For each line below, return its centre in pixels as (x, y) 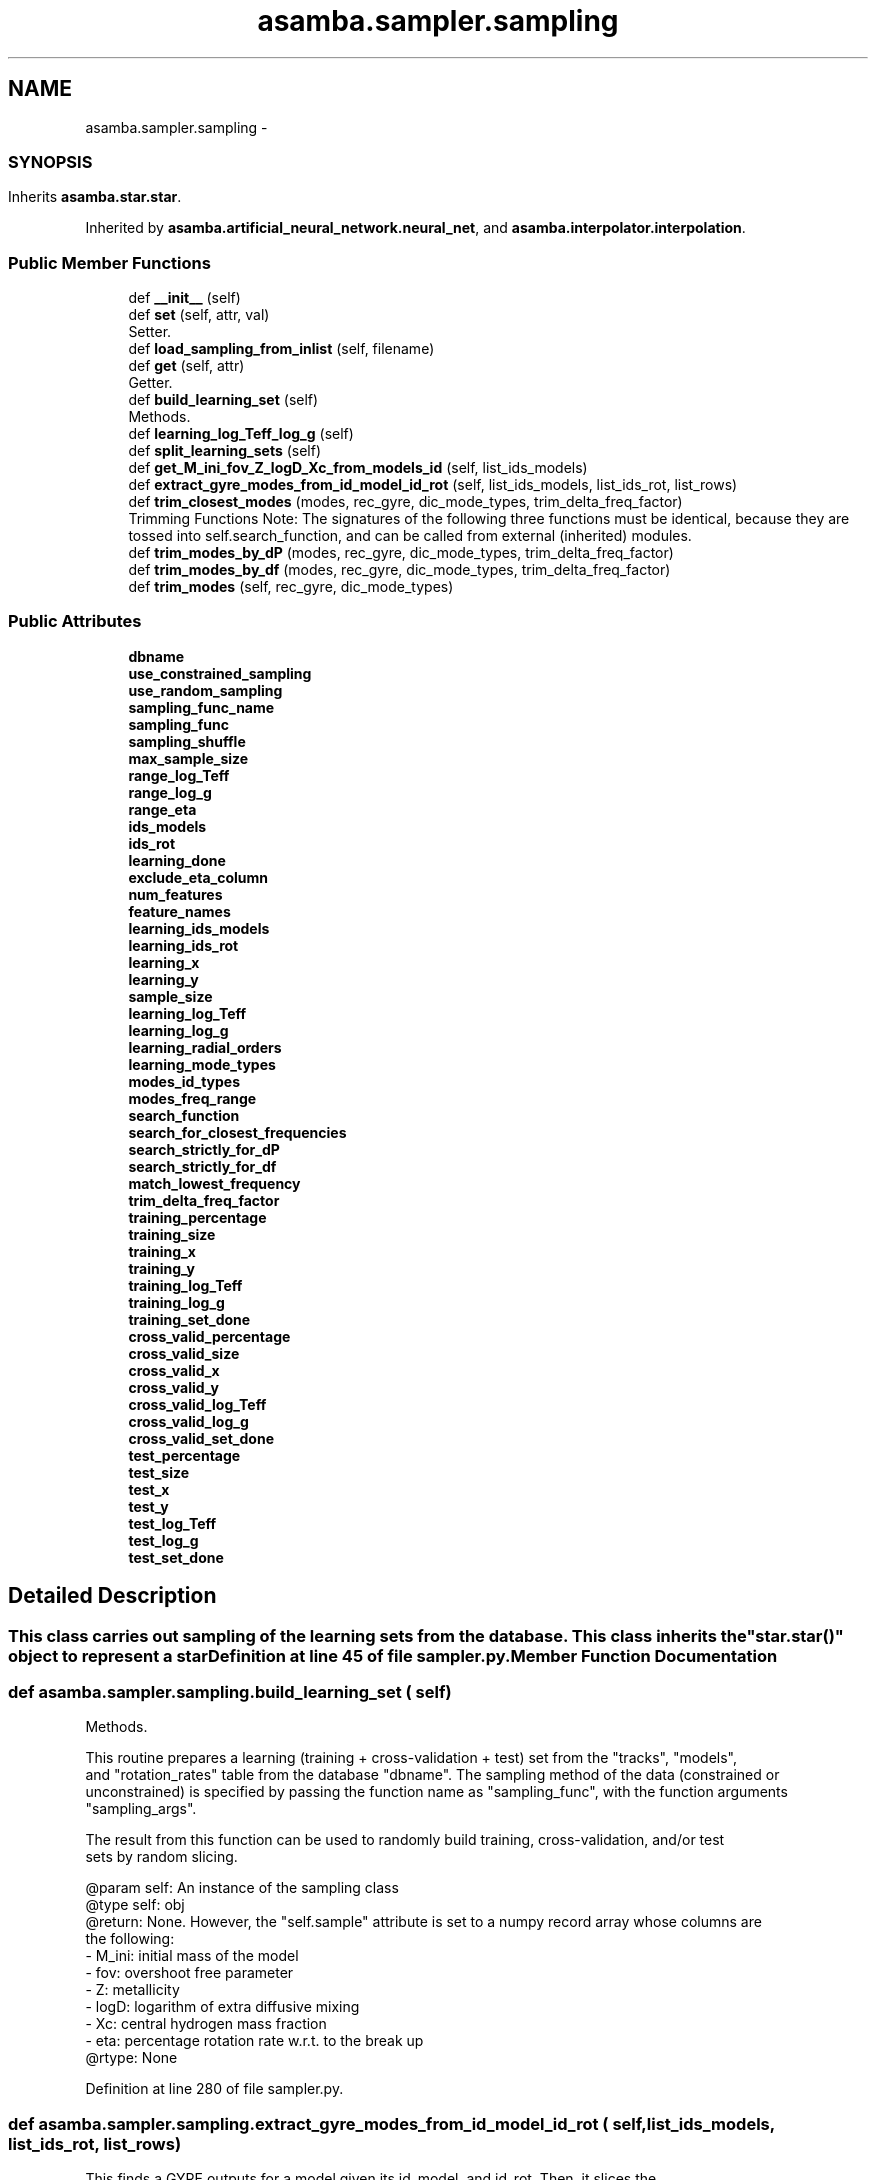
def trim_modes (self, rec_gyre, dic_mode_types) (291, 587)
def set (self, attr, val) (199, 315)
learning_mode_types (202, 1064)
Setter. (150, 332)
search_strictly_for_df (202, 1166)
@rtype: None (131, 2058)
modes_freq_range (192, 1098)
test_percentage (184, 1455)
